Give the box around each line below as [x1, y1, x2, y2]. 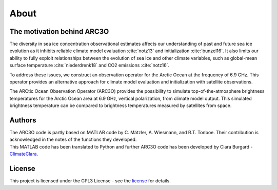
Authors [9, 116, 36, 124]
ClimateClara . [9, 151, 38, 157]
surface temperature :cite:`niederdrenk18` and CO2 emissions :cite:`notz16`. [9, 62, 170, 69]
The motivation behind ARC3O [9, 27, 109, 36]
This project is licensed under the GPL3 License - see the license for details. [9, 178, 171, 184]
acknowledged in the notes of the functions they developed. [9, 136, 137, 143]
